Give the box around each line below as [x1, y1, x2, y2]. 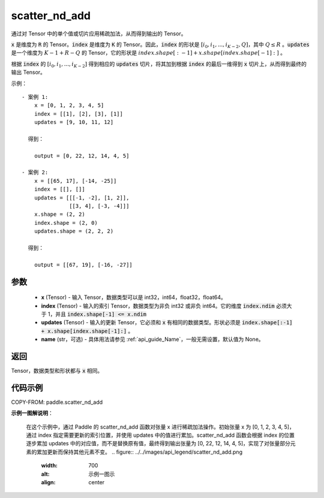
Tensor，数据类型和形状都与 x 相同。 [11, 367, 103, 374]
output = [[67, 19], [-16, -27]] [34, 261, 133, 268]
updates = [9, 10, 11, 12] [34, 119, 114, 126]
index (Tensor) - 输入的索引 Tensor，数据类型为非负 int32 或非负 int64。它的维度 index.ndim [41, 302, 275, 309]
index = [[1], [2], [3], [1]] [34, 110, 123, 117]
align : [41, 479, 56, 485]
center [88, 479, 105, 485]
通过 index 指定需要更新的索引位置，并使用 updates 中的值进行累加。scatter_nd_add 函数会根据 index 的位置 [26, 431, 295, 439]
